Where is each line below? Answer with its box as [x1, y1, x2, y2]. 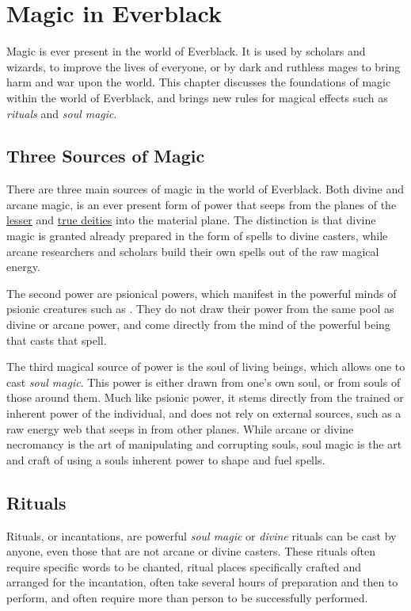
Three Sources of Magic [6, 143, 205, 168]
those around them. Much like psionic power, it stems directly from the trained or [6, 389, 404, 406]
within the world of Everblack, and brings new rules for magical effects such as [6, 89, 388, 105]
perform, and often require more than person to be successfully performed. [6, 589, 368, 605]
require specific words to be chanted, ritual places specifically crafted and [6, 558, 362, 575]
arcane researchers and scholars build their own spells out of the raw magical [6, 242, 379, 259]
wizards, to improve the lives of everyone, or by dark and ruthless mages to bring [6, 58, 401, 74]
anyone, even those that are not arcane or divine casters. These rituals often [6, 543, 376, 559]
